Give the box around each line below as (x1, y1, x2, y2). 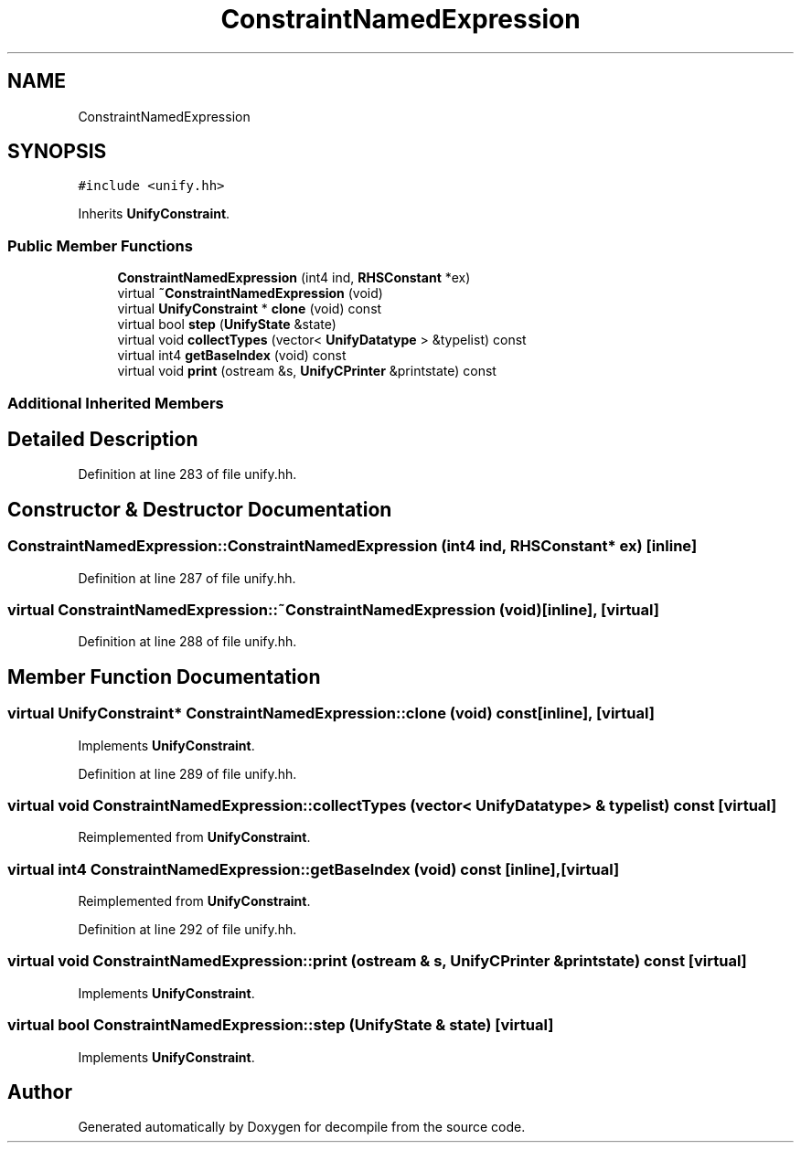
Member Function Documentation (7, 665, 321, 688)
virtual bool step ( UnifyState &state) (117, 316, 336, 333)
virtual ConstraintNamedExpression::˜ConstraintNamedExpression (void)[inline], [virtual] (7, 601, 659, 619)
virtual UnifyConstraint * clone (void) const (117, 301, 382, 317)
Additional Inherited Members (7, 393, 224, 412)
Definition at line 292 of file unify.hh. (78, 921, 297, 938)
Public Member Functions (7, 236, 193, 255)
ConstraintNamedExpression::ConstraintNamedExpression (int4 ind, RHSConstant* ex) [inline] (7, 537, 698, 556)
